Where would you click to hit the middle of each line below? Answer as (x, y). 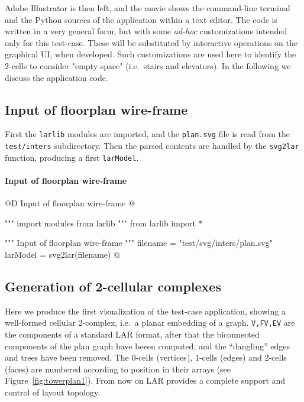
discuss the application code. (56, 77)
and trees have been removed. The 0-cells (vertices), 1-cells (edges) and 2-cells (146, 357)
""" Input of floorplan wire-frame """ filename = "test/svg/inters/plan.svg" (139, 243)
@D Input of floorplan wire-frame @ (70, 203)
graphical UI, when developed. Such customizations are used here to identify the (151, 54)
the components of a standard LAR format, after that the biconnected (132, 334)
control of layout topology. (53, 392)
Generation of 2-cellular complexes (113, 286)
